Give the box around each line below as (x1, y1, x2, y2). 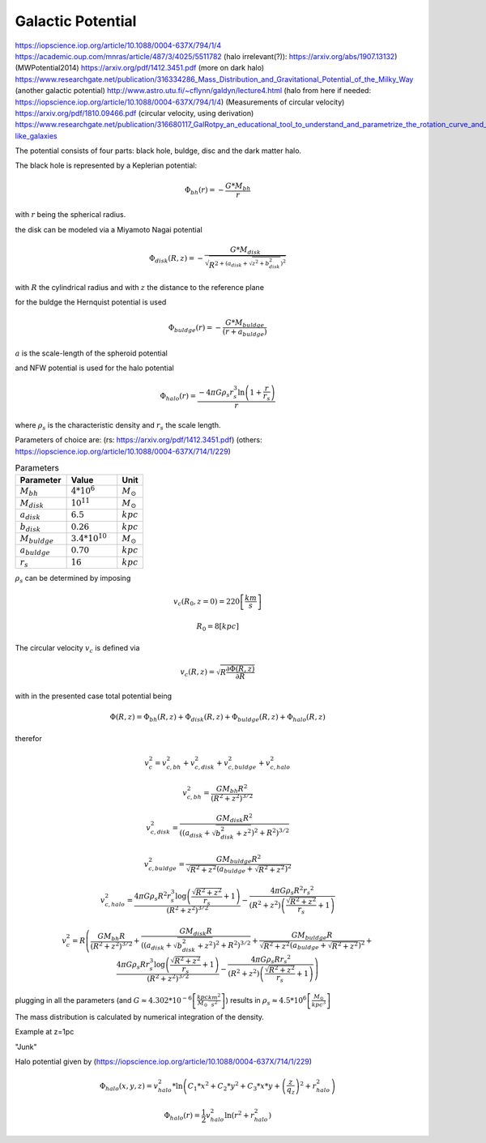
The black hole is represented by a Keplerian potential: (15, 160, 198, 170)
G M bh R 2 (215, 783, 248, 795)
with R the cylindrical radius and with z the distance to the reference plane (15, 282, 265, 292)
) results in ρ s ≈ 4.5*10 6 (225, 995, 307, 1007)
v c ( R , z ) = (180, 667, 215, 678)
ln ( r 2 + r (224, 1110, 255, 1120)
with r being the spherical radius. (15, 210, 126, 220)
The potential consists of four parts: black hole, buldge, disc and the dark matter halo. (15, 146, 302, 156)
